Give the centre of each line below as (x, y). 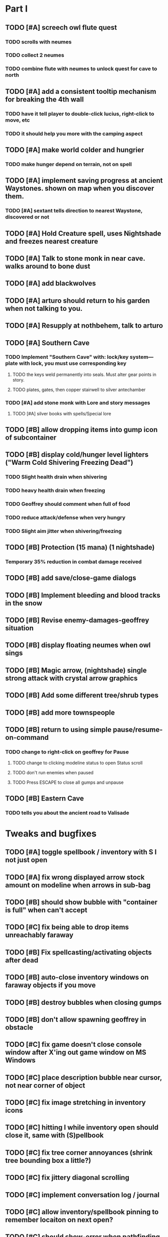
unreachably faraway (39, 935)
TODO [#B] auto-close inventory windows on (77, 977)
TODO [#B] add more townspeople (60, 712)
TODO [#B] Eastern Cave (45, 798)
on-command (27, 737)
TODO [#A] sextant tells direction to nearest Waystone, (74, 211)
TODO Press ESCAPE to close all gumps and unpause (68, 782)
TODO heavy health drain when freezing (55, 490)
